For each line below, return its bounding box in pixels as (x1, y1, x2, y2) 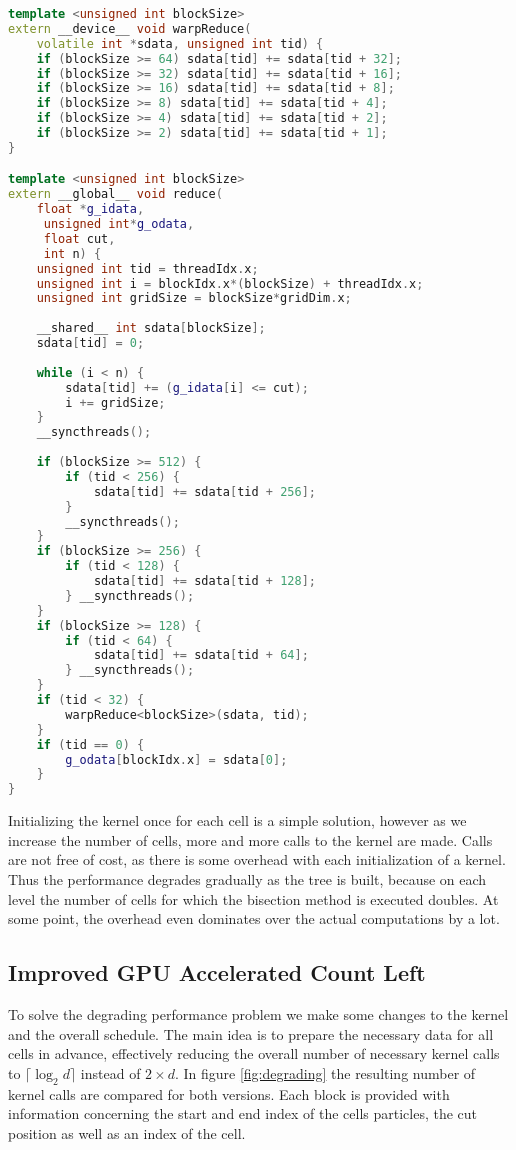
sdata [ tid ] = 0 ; (36, 336, 145, 351)
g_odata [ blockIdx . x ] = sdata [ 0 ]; (65, 752, 288, 767)
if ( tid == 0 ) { (36, 737, 145, 752)
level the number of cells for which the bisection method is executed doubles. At (8, 888, 499, 909)
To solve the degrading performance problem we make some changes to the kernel (8, 1003, 509, 1024)
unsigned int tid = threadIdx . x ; (36, 261, 259, 276)
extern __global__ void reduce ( (8, 187, 223, 202)
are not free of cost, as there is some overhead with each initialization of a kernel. (8, 849, 506, 870)
